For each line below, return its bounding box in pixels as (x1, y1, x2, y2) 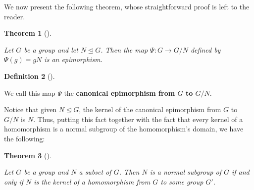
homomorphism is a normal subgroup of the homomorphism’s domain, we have (4, 124, 244, 134)
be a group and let (24, 44, 78, 55)
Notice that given (4, 104, 57, 115)
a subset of (79, 167, 111, 177)
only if (4, 176, 24, 187)
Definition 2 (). (4, 70, 55, 81)
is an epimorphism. (44, 54, 102, 64)
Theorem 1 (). (4, 28, 51, 38)
